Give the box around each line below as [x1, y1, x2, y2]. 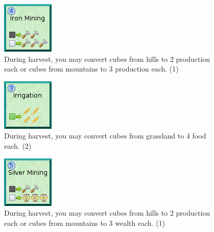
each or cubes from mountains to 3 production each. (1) [4, 63, 179, 74]
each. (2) [4, 140, 32, 151]
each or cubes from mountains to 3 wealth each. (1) [4, 217, 165, 228]
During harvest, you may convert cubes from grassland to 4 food [4, 130, 206, 141]
